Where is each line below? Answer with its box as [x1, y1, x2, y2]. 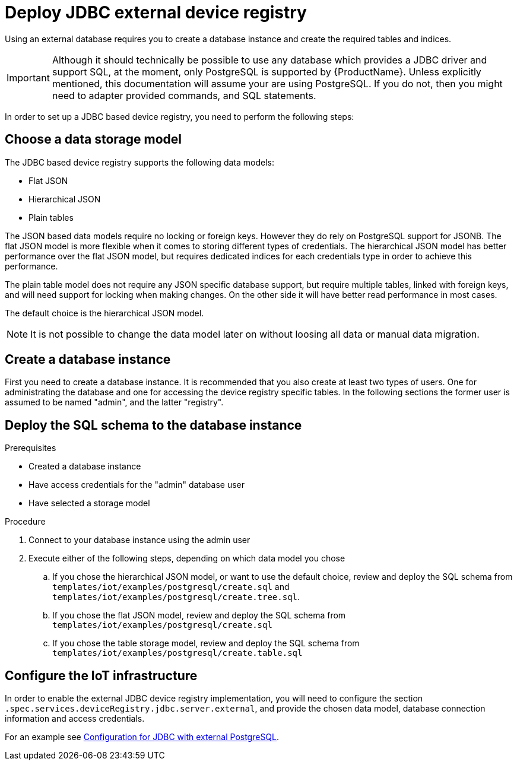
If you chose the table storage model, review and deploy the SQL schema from [52, 638, 360, 649]
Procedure [5, 516, 46, 527]
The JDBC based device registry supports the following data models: [5, 157, 274, 167]
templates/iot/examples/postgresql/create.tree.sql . [52, 592, 300, 602]
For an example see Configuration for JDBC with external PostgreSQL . [5, 732, 280, 742]
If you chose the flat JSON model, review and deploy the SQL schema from [52, 610, 346, 621]
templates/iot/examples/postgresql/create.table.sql [52, 648, 303, 658]
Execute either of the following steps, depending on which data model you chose [28, 553, 345, 564]
